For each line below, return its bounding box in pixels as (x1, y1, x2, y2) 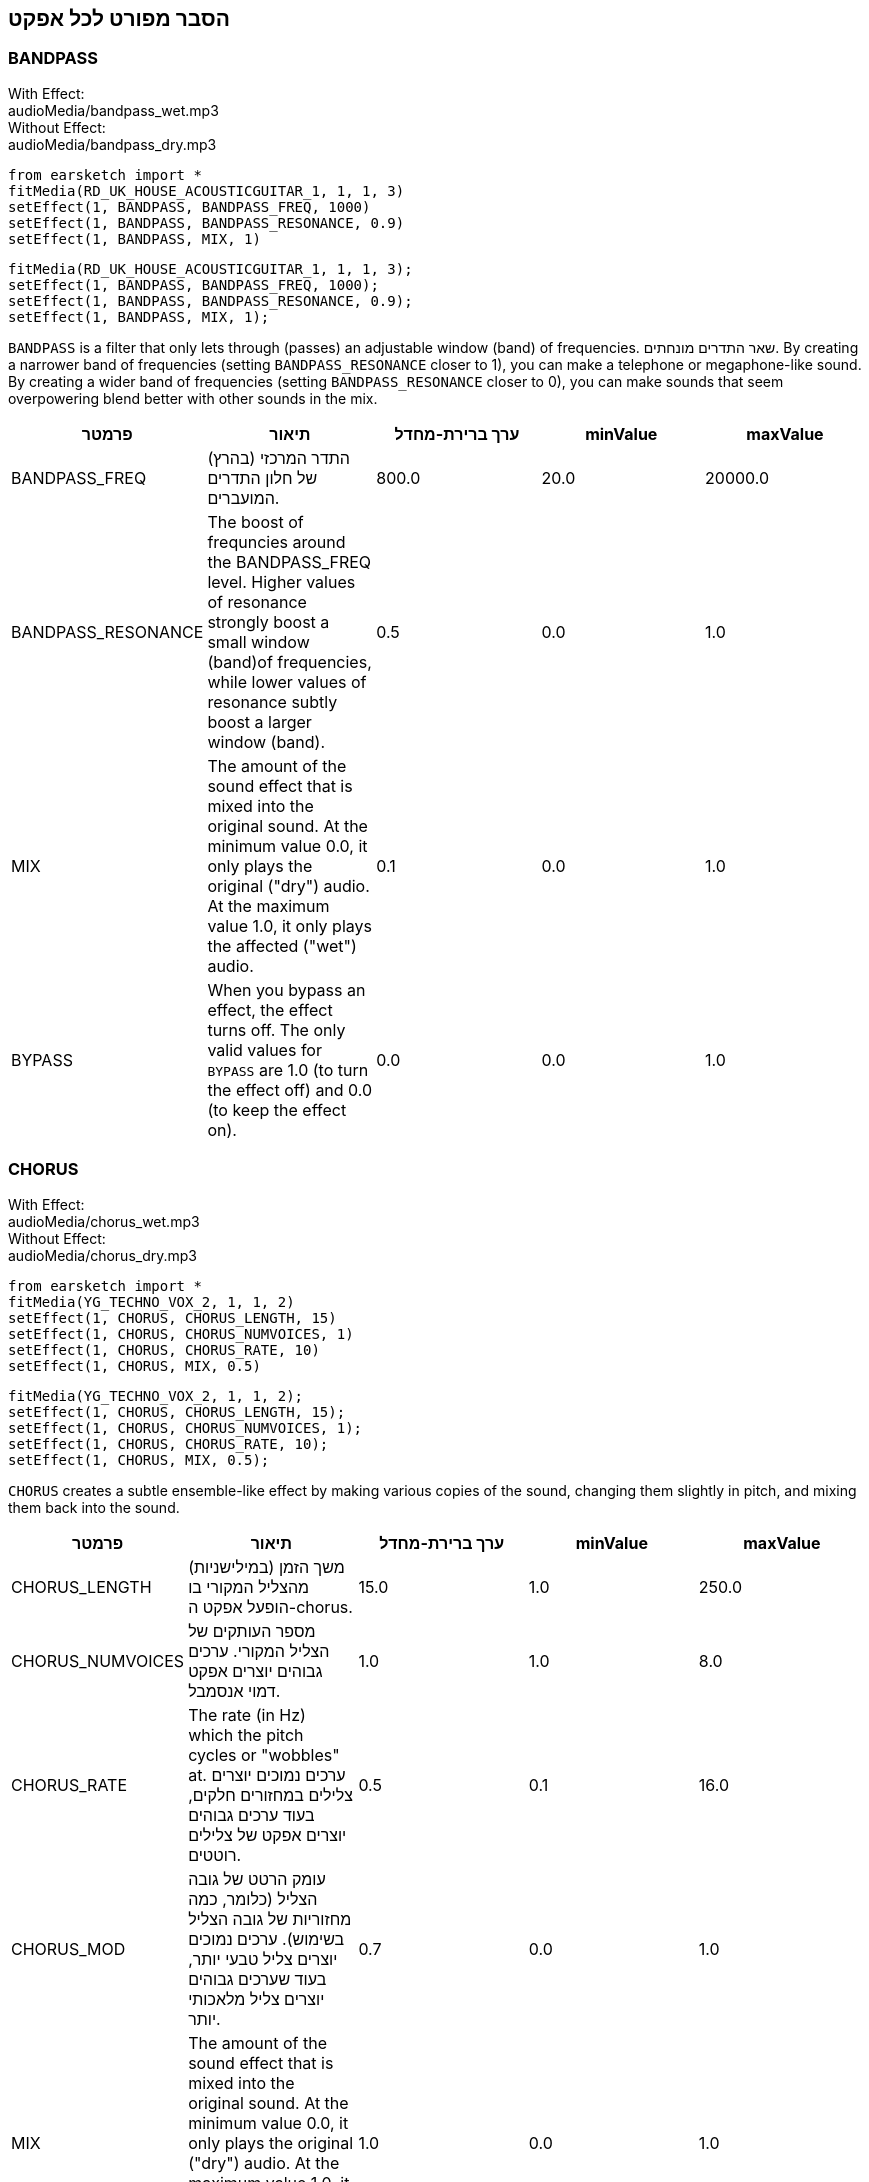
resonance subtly (207, 691, 338, 712)
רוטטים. (188, 1844, 242, 1865)
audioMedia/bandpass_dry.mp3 (8, 135, 217, 153)
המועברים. (207, 487, 280, 508)
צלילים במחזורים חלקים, (188, 1784, 353, 1805)
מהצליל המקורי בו (188, 1576, 310, 1597)
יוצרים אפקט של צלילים (188, 1824, 347, 1845)
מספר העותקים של (188, 1620, 316, 1641)
